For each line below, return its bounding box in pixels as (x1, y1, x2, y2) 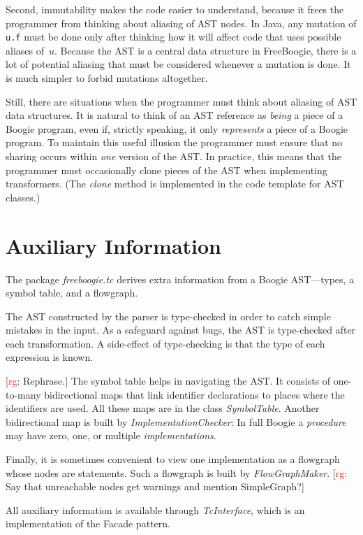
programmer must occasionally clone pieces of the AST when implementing (6, 162, 327, 177)
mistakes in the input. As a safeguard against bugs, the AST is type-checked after (6, 322, 356, 337)
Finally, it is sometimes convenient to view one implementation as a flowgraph (6, 452, 340, 466)
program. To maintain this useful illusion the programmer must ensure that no (6, 135, 343, 150)
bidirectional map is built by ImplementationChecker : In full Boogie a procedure (6, 414, 346, 429)
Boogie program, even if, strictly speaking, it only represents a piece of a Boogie (6, 121, 348, 136)
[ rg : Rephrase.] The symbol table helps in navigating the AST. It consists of (6, 373, 331, 388)
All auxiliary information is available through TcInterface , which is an (6, 502, 305, 517)
